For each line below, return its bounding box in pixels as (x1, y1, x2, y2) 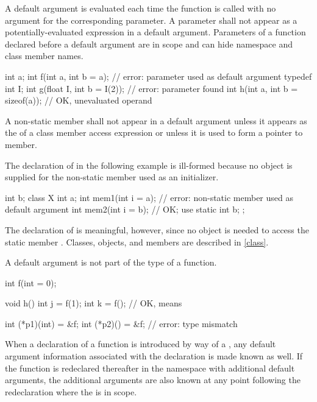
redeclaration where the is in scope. (5, 385, 137, 398)
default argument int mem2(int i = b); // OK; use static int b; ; (5, 203, 245, 216)
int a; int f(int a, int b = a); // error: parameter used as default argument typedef (5, 69, 312, 82)
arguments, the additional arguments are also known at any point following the (5, 373, 301, 386)
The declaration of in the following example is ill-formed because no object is (5, 158, 293, 171)
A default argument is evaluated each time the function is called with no (5, 2, 276, 14)
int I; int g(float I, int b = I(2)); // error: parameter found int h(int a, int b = (5, 82, 298, 94)
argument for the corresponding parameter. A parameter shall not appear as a (5, 13, 297, 26)
